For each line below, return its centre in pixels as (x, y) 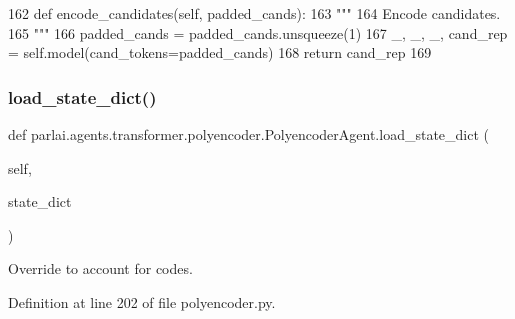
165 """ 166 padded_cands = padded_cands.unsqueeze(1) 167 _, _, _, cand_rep (258, 32)
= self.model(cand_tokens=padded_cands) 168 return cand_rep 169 (220, 52)
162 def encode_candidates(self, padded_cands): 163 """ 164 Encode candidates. (254, 13)
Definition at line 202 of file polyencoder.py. (142, 301)
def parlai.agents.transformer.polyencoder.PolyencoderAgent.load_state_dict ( (248, 134)
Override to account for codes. (100, 268)
